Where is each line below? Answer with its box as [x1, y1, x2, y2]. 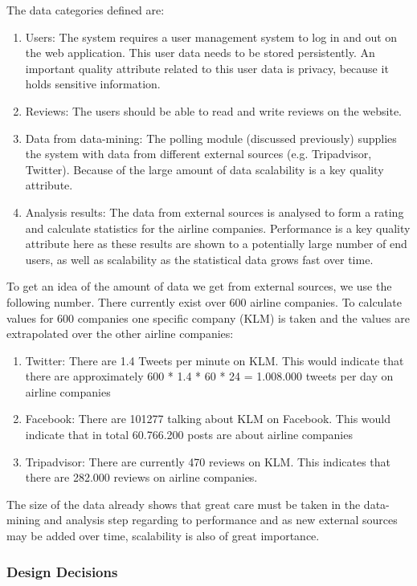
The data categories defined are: [6, 2, 165, 18]
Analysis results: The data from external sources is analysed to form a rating [25, 203, 404, 220]
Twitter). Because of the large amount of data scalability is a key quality [25, 161, 384, 177]
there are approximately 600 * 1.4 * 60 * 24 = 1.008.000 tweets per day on [25, 368, 394, 385]
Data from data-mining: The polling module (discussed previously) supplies [25, 129, 397, 146]
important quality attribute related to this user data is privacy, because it [25, 59, 389, 76]
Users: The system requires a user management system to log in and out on [25, 28, 398, 45]
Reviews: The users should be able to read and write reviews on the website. [25, 102, 402, 119]
